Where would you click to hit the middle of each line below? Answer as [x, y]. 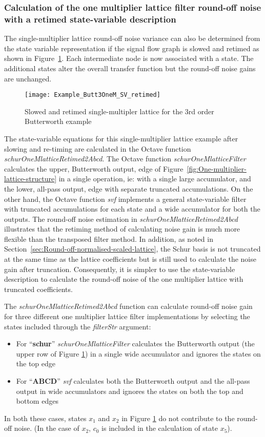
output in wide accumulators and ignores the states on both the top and [130, 391]
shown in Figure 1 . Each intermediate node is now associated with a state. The [129, 58]
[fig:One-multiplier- [217, 168]
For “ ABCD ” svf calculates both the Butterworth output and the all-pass [133, 381]
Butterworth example [58, 121]
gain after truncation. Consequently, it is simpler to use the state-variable [120, 269]
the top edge [36, 363]
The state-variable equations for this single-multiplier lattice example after [121, 138]
